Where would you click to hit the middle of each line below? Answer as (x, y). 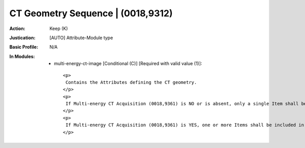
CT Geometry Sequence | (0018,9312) (91, 13)
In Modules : (22, 56)
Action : (17, 28)
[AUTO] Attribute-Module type (81, 38)
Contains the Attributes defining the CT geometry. (131, 82)
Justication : (22, 38)
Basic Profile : (24, 47)
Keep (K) (59, 28)
